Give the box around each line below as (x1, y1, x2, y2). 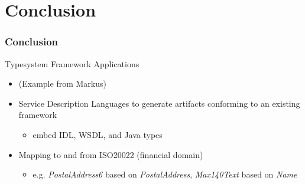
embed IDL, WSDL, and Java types (33, 128, 163, 140)
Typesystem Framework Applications (5, 57, 139, 70)
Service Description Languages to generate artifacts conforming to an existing (18, 97, 300, 109)
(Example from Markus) (18, 77, 106, 90)
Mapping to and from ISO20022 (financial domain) (18, 148, 203, 160)
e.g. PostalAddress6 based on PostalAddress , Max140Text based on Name (33, 168, 297, 180)
